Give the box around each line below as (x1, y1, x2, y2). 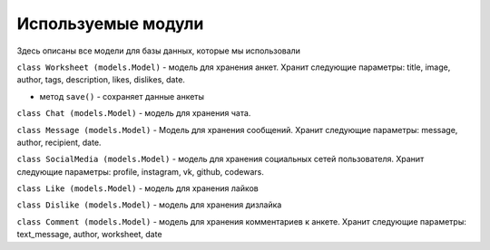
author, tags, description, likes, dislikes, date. (16, 74, 186, 85)
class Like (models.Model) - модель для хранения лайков (16, 183, 259, 194)
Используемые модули (16, 14, 204, 34)
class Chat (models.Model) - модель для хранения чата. (16, 108, 251, 119)
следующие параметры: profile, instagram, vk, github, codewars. (16, 166, 265, 177)
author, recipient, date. (16, 137, 102, 148)
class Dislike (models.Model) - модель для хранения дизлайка (16, 199, 282, 210)
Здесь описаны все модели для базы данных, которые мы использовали (16, 45, 301, 56)
